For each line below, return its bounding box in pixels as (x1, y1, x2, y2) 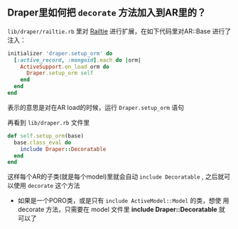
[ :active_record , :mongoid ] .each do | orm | (13, 56, 141, 64)
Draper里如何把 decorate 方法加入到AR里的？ (7, 6, 207, 19)
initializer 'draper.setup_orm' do (7, 50, 113, 57)
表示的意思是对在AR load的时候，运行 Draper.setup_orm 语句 (7, 103, 185, 111)
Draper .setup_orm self (26, 69, 94, 77)
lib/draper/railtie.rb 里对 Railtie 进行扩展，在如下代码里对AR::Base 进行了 (7, 27, 232, 35)
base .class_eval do (13, 139, 72, 146)
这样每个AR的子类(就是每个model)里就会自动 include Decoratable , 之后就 (7, 172, 225, 181)
